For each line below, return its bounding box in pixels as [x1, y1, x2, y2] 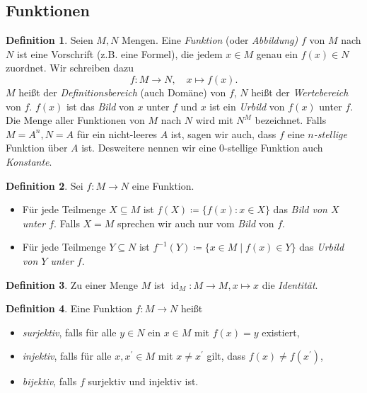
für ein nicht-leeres [76, 126, 158, 141]
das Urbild [299, 239, 344, 254]
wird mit [195, 113, 233, 127]
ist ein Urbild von [209, 98, 285, 113]
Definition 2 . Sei [6, 178, 83, 193]
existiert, [262, 324, 300, 339]
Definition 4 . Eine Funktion [6, 301, 132, 316]
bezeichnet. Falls [255, 113, 327, 127]
